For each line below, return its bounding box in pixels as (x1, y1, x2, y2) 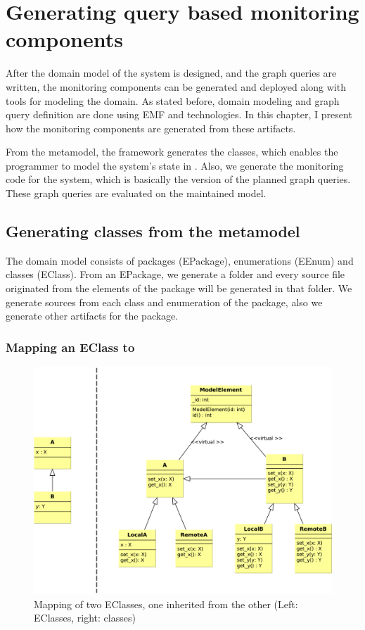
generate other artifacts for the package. (6, 308, 179, 323)
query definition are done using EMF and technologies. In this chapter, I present (6, 107, 352, 122)
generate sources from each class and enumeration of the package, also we (6, 294, 323, 309)
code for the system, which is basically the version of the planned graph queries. (6, 172, 351, 187)
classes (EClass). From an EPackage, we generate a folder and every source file (6, 267, 345, 282)
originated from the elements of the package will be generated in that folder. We (6, 281, 352, 296)
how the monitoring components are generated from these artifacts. (6, 120, 296, 135)
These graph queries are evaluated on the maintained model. (6, 186, 267, 201)
